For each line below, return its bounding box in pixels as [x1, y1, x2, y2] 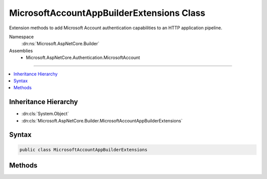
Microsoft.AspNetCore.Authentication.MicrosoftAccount [26, 55, 140, 60]
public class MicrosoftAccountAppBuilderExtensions [19, 147, 148, 152]
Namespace [9, 34, 34, 40]
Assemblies [9, 48, 33, 54]
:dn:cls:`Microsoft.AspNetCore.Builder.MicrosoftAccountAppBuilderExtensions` [21, 118, 183, 123]
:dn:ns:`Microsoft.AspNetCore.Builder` [21, 41, 100, 47]
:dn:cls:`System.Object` [21, 111, 69, 117]
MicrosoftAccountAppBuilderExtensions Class [9, 7, 206, 18]
